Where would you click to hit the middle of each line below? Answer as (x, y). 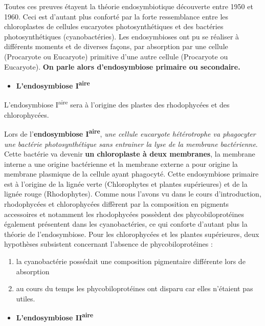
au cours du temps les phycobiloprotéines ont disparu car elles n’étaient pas (135, 288)
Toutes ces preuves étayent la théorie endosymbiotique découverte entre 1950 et (129, 6)
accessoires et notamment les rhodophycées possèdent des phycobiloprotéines (124, 214)
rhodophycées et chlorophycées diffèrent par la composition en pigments (117, 204)
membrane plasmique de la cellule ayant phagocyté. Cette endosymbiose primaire (131, 174)
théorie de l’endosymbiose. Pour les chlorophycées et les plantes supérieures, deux (132, 234)
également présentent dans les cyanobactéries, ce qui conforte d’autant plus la (126, 224)
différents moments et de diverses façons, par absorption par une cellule (116, 46)
